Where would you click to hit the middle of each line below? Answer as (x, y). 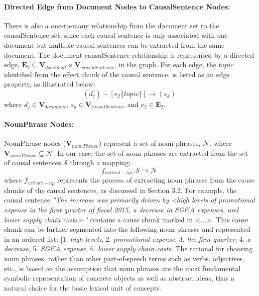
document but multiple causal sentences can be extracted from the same (114, 45)
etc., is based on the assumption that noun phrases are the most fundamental (122, 268)
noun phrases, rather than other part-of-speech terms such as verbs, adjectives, (124, 258)
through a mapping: (100, 162)
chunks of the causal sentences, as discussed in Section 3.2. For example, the (120, 190)
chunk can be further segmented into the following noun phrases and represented (127, 229)
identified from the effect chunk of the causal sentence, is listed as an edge (117, 74)
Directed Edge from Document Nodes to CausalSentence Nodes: (117, 6)
